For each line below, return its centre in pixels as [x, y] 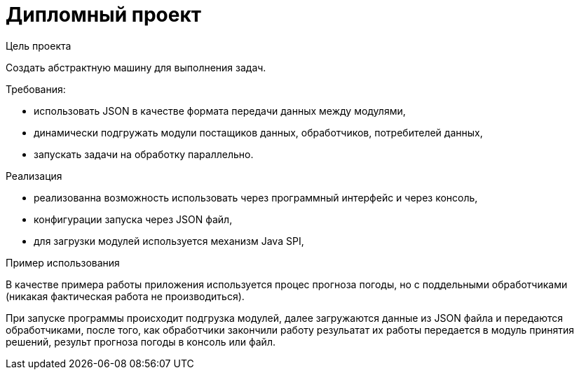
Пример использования [63, 262]
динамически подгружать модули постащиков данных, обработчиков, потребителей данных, [258, 132]
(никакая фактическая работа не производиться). [125, 296]
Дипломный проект [104, 15]
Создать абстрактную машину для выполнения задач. [136, 67]
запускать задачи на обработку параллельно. [144, 154]
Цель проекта [39, 45]
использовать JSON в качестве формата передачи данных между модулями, [220, 111]
